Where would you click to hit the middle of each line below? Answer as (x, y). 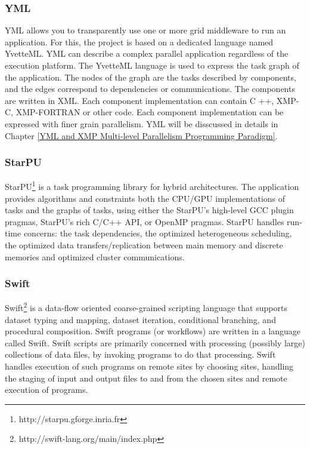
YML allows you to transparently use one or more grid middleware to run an (145, 30)
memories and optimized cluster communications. (95, 256)
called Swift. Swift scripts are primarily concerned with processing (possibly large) (155, 342)
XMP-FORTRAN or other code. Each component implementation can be (150, 112)
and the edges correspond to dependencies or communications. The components (150, 89)
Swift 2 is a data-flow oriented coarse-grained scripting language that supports (146, 307)
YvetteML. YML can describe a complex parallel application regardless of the (147, 53)
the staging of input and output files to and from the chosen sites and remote (146, 378)
